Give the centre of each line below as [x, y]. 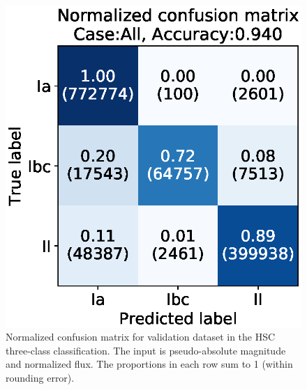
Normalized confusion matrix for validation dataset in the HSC [141, 337]
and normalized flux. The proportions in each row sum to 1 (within [149, 364]
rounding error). [40, 378]
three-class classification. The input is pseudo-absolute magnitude [146, 350]
